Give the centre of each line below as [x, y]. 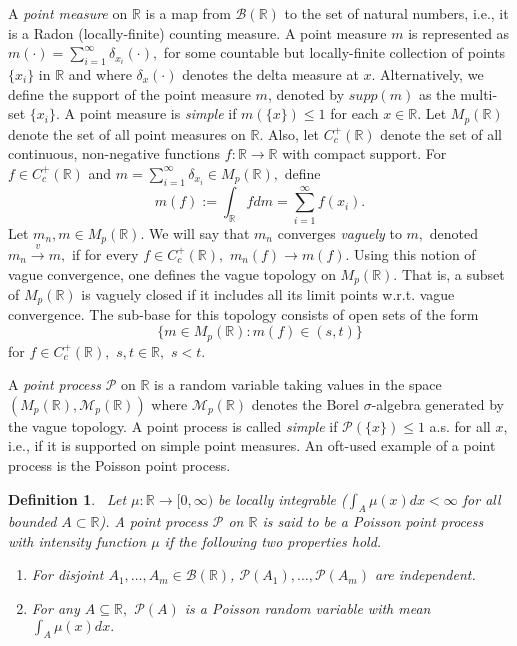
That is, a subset [453, 273]
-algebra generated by [437, 403]
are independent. [425, 574]
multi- [479, 93]
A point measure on [68, 13]
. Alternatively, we [427, 73]
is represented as [459, 32]
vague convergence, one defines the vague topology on [172, 273]
